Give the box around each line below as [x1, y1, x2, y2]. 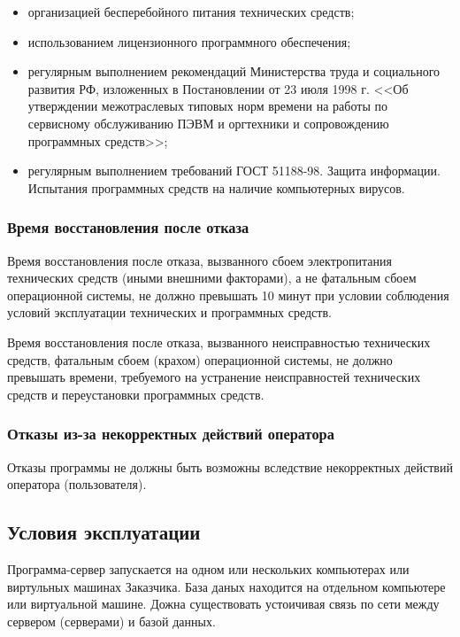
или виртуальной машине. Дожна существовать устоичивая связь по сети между [7, 594, 440, 613]
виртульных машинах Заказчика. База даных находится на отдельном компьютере [7, 577, 446, 595]
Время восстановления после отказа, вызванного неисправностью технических [7, 332, 431, 351]
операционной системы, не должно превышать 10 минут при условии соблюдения [7, 285, 449, 304]
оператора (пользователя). [7, 475, 147, 493]
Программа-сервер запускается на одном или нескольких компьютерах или [7, 559, 410, 578]
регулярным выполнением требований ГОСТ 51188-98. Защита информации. [27, 161, 441, 180]
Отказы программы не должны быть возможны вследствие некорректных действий [7, 457, 453, 476]
